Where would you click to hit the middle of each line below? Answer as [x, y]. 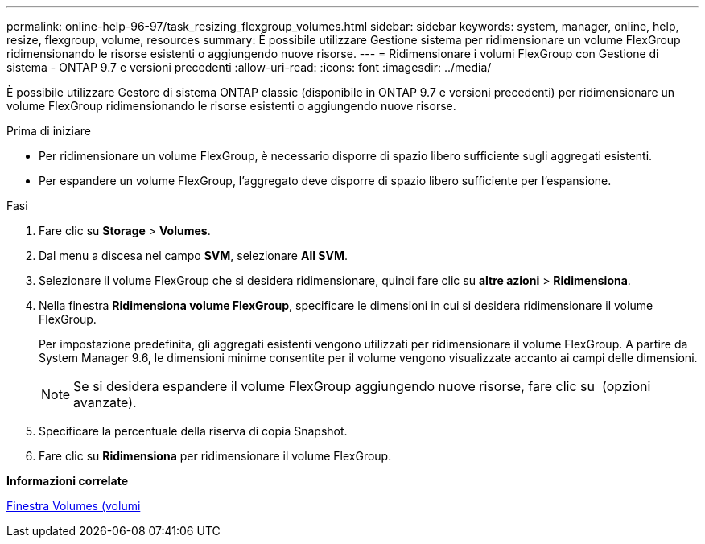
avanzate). [105, 402]
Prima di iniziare [49, 131]
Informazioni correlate [68, 481]
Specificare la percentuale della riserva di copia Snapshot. [193, 431]
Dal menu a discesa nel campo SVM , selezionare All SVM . [194, 256]
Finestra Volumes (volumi [74, 506]
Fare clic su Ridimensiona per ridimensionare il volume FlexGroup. [215, 456]
